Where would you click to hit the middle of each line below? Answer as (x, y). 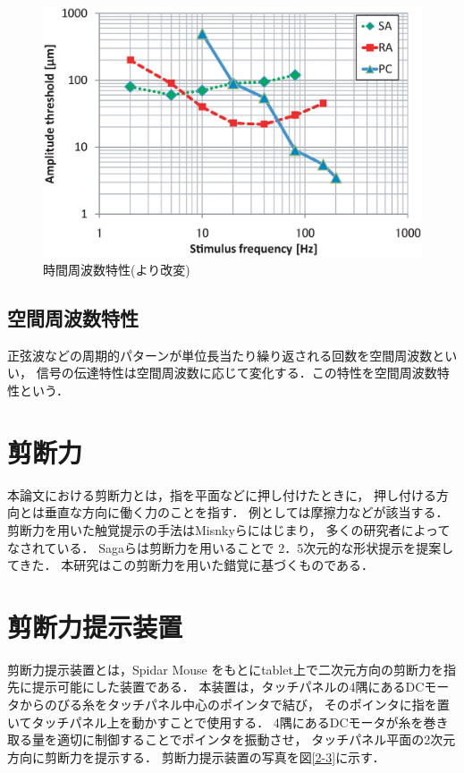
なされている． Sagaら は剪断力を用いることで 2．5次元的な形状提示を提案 (224, 547)
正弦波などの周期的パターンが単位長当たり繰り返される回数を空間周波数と (226, 355)
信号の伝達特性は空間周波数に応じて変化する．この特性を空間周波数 (236, 373)
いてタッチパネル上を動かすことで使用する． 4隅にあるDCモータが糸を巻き (228, 722)
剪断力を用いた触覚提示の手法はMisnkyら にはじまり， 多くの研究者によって (229, 529)
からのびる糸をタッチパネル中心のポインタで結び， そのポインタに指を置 (234, 705)
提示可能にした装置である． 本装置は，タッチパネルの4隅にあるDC (228, 687)
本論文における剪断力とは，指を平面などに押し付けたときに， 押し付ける (222, 494)
